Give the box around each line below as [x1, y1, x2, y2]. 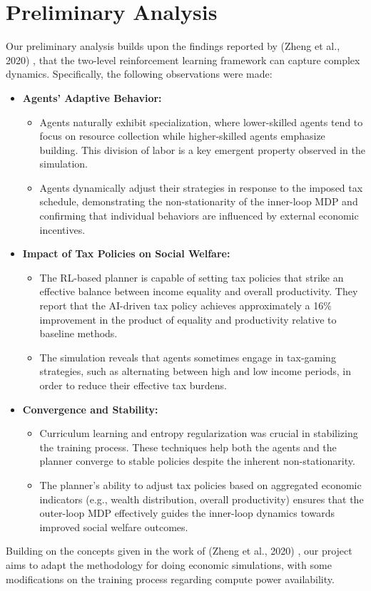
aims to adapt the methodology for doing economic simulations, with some [6, 557, 332, 572]
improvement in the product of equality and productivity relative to [39, 312, 337, 327]
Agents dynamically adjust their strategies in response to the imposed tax [39, 180, 363, 195]
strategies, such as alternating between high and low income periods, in [39, 364, 352, 379]
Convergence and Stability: [22, 401, 158, 416]
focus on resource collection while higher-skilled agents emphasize [39, 128, 325, 143]
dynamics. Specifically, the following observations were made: [6, 66, 273, 81]
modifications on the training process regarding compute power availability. [6, 571, 335, 586]
